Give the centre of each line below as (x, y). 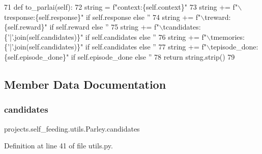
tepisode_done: (234, 47)
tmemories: (227, 36)
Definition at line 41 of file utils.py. (59, 146)
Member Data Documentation (85, 84)
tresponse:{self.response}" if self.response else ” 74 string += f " (103, 17)
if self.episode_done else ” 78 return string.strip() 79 (153, 56)
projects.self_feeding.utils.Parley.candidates (72, 128)
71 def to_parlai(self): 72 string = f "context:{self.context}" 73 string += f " (121, 7)
